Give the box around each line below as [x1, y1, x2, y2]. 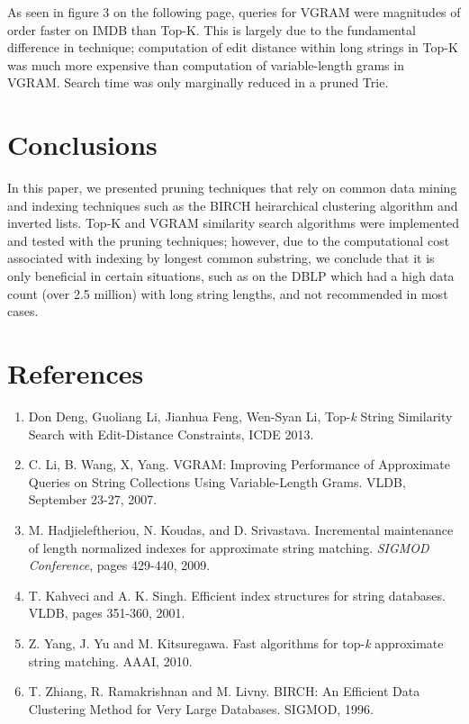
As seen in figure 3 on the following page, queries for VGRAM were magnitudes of [7, 3, 461, 21]
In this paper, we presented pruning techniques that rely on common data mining [7, 178, 457, 197]
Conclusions [7, 126, 158, 163]
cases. [7, 302, 39, 321]
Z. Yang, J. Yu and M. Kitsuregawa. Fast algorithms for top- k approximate [28, 633, 444, 652]
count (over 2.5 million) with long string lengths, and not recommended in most [7, 284, 448, 303]
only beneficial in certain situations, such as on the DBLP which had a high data [7, 267, 455, 285]
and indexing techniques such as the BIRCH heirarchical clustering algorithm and [7, 195, 458, 214]
